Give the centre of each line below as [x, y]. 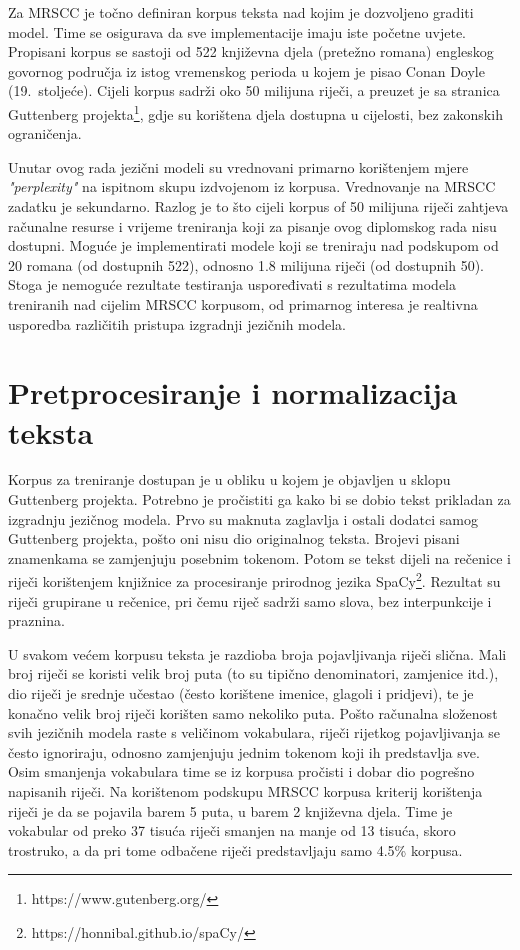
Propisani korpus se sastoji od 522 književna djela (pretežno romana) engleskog [251, 51]
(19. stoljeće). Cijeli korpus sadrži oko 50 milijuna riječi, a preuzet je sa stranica [254, 90]
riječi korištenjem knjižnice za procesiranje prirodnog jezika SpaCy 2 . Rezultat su [254, 580]
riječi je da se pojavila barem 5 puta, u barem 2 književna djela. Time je [230, 810]
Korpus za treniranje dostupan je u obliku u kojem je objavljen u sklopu [229, 479]
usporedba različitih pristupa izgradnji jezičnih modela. [177, 323]
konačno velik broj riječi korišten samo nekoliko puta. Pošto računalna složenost [253, 712]
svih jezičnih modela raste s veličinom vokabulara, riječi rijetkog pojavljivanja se [254, 732]
